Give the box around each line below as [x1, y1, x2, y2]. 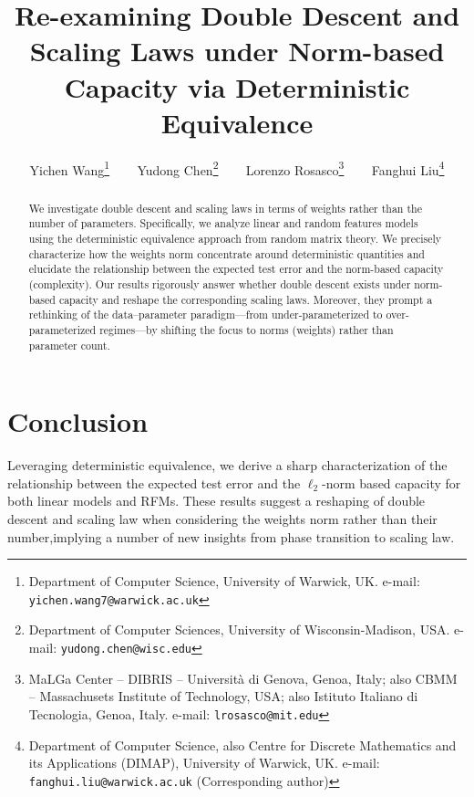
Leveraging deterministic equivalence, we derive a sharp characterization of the [7, 456, 448, 475]
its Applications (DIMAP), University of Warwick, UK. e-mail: [28, 753, 380, 772]
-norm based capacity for [322, 473, 461, 492]
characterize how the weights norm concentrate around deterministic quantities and [28, 246, 425, 261]
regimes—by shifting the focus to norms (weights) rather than [99, 321, 394, 337]
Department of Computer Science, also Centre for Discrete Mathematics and [28, 735, 457, 754]
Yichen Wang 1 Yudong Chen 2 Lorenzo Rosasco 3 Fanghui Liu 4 [29, 157, 445, 179]
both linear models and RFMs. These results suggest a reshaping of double [7, 491, 426, 510]
